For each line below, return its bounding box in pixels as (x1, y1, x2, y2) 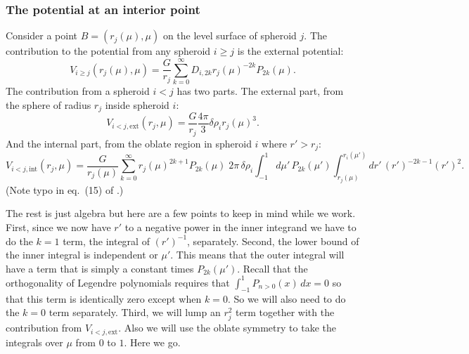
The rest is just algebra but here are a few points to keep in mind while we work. (6, 206, 356, 221)
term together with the (236, 305, 335, 320)
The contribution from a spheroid (6, 83, 150, 98)
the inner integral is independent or (6, 247, 158, 262)
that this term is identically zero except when (6, 291, 202, 306)
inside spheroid (105, 97, 169, 112)
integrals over (6, 334, 63, 349)
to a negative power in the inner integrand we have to (124, 220, 356, 235)
